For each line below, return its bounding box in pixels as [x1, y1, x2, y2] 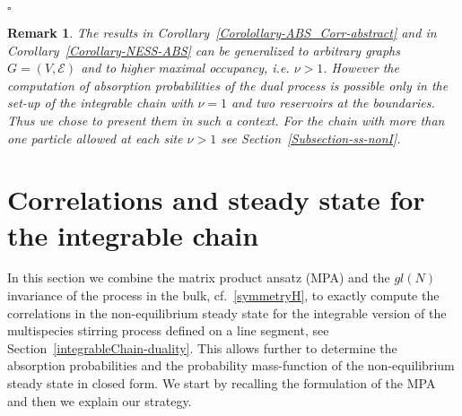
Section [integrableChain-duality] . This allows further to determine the [7, 338, 397, 357]
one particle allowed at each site [7, 128, 183, 147]
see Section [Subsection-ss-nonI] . [221, 128, 401, 147]
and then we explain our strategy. [7, 391, 192, 410]
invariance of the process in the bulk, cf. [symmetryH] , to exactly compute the [7, 286, 440, 305]
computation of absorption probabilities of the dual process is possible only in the [7, 75, 449, 94]
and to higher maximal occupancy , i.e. [81, 58, 290, 77]
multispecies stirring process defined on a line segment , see [7, 321, 329, 340]
